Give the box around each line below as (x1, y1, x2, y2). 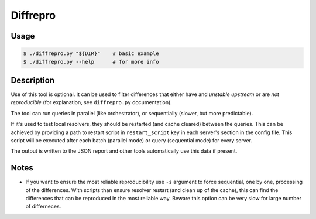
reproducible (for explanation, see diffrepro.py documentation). (11, 99, 172, 106)
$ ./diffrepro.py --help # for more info (23, 59, 159, 65)
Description (11, 75, 55, 85)
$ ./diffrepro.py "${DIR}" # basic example (23, 50, 159, 57)
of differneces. (25, 203, 61, 210)
